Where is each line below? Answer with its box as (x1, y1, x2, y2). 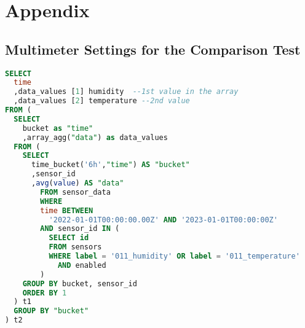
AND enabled (57, 260, 106, 270)
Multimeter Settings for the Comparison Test (5, 39, 301, 58)
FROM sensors (49, 243, 102, 252)
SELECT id (49, 233, 89, 243)
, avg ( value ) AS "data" (31, 179, 124, 188)
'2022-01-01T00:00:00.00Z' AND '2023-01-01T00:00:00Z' (49, 215, 278, 224)
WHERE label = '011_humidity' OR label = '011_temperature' (49, 252, 300, 261)
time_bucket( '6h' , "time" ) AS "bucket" (31, 160, 190, 170)
